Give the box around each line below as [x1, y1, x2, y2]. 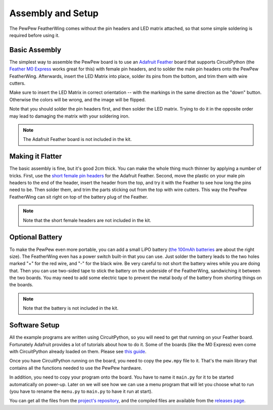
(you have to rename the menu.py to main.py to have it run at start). [9, 388, 153, 394]
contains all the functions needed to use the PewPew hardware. [9, 365, 143, 371]
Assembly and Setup [9, 8, 99, 19]
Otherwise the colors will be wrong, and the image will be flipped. [9, 96, 146, 102]
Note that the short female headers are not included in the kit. [23, 217, 152, 223]
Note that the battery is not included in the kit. [23, 305, 119, 311]
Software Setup [9, 321, 60, 329]
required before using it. [9, 32, 60, 38]
